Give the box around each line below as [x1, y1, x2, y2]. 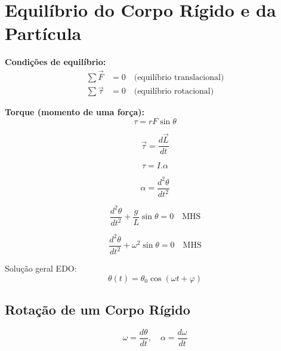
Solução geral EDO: [5, 262, 77, 274]
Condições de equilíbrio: [5, 56, 106, 68]
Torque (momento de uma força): [5, 106, 144, 118]
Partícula [5, 21, 82, 45]
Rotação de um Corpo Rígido [5, 300, 190, 318]
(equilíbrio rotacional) [134, 87, 214, 96]
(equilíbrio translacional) [134, 73, 224, 82]
